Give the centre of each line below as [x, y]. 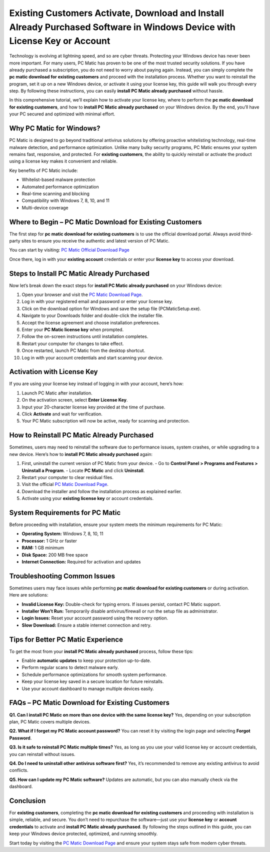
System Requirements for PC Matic [65, 512]
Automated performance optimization [60, 186]
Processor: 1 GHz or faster [49, 540]
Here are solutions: [29, 595]
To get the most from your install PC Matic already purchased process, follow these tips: [101, 651]
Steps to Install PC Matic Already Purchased [79, 273]
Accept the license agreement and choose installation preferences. [91, 322]
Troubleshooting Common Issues [62, 576]
